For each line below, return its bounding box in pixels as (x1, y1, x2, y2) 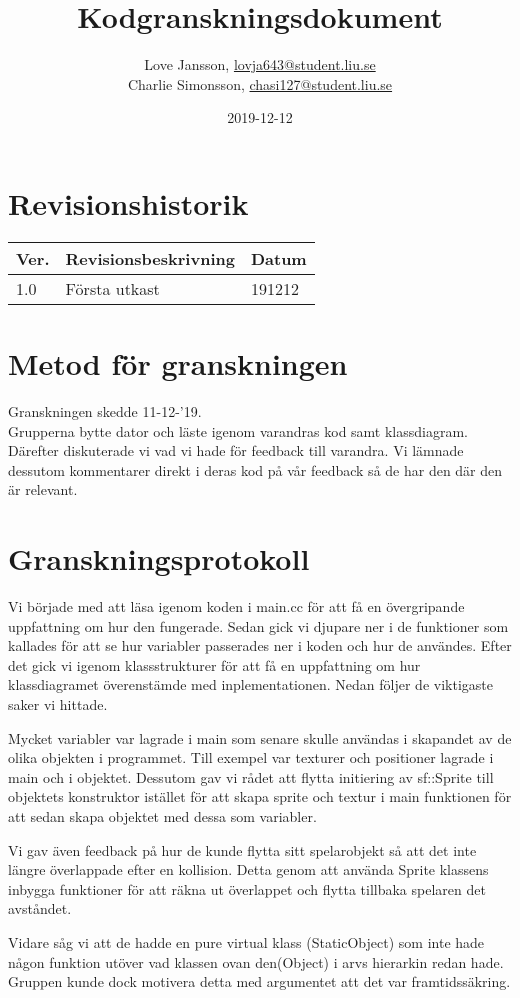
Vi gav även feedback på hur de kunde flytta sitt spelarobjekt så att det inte (8, 839, 477, 860)
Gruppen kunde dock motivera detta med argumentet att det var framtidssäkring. (8, 971, 511, 992)
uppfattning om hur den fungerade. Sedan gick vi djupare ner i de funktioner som (8, 615, 509, 636)
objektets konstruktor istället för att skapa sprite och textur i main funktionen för (8, 786, 512, 807)
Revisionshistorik (8, 182, 249, 223)
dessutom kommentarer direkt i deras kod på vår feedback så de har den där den (8, 459, 503, 480)
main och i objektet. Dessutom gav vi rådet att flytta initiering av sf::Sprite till (8, 766, 494, 787)
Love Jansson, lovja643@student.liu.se (144, 54, 376, 75)
